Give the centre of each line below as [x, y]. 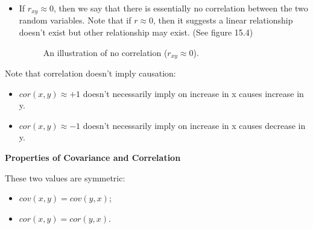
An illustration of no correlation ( [105, 52]
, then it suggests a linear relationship [223, 20]
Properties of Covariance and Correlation [93, 158]
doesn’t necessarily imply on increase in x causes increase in [193, 93]
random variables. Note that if [75, 20]
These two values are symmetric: [65, 177]
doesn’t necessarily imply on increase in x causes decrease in [194, 125]
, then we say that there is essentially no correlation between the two [181, 8]
